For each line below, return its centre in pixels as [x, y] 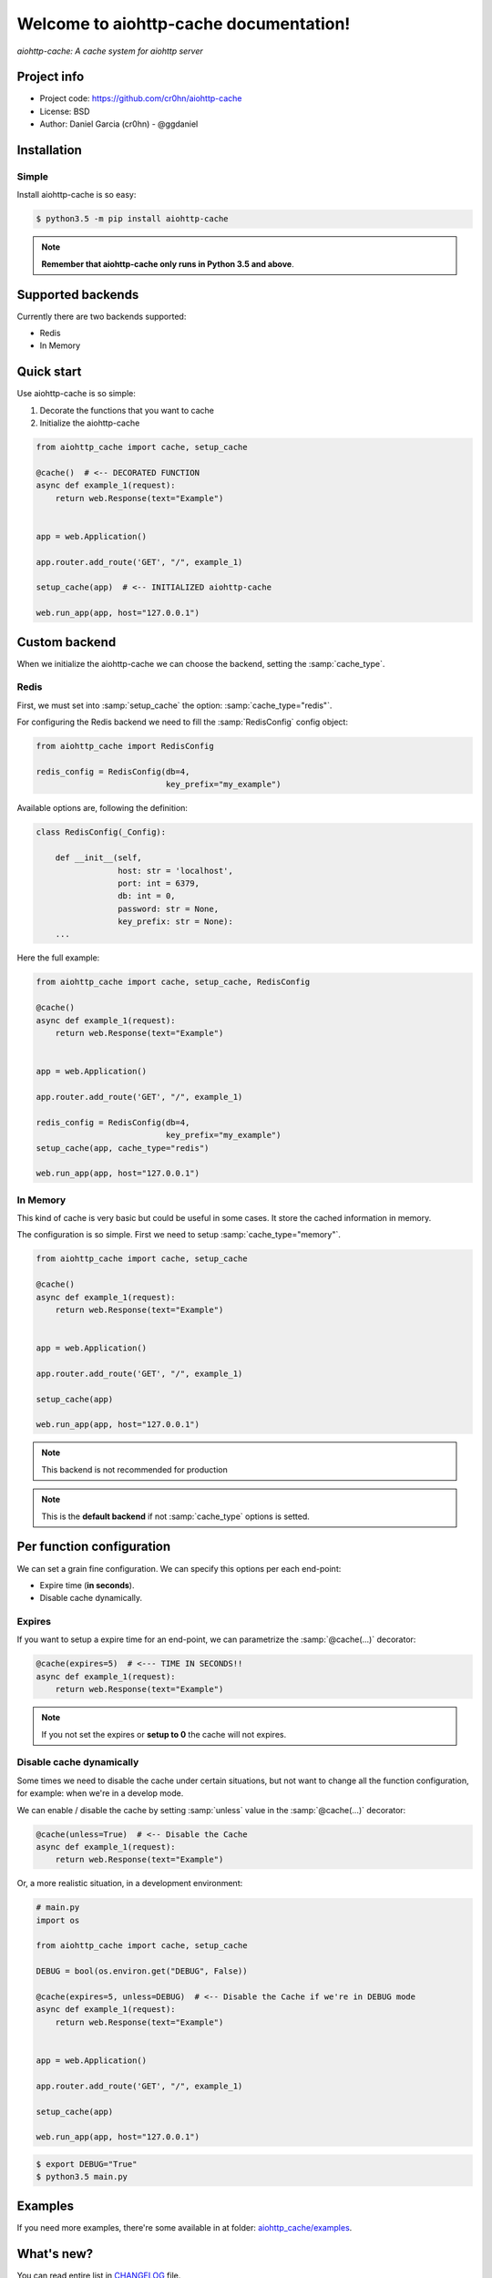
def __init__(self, [99, 858]
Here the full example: [58, 958]
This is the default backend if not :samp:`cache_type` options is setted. [175, 1516]
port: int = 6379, [159, 883]
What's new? [55, 2254]
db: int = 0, [147, 896]
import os [58, 1920]
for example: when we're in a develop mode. [100, 1793]
